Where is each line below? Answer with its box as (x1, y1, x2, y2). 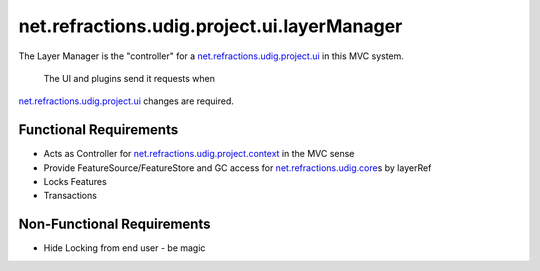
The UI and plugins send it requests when (43, 72, 215, 84)
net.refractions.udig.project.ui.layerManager (18, 15, 403, 37)
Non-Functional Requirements (18, 216, 211, 233)
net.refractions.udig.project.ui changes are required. (18, 95, 234, 107)
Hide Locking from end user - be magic (43, 242, 206, 254)
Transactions (43, 190, 97, 202)
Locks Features (43, 176, 107, 188)
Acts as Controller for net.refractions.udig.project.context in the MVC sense (43, 148, 355, 160)
